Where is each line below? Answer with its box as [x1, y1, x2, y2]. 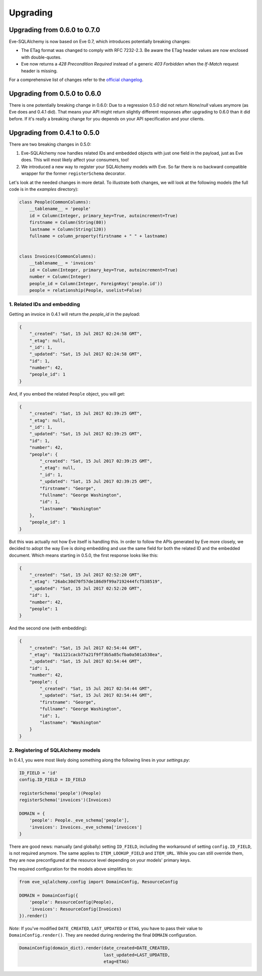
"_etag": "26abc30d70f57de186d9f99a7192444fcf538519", [29, 579, 163, 584]
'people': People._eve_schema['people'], [29, 818, 130, 823]
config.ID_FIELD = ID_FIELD [19, 777, 86, 782]
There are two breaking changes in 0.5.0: [9, 141, 92, 147]
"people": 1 [29, 606, 58, 612]
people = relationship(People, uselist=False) [29, 288, 143, 293]
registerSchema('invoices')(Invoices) [19, 797, 112, 803]
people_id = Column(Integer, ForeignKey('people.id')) [29, 281, 163, 286]
